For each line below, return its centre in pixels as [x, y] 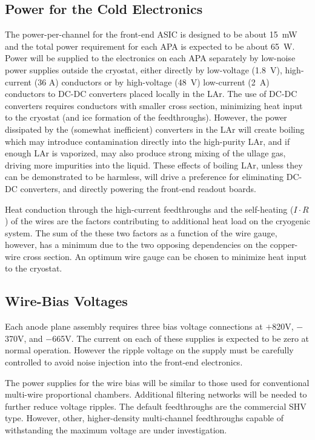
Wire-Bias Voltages [66, 301]
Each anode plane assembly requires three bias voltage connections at [134, 326]
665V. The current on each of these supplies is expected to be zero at [181, 338]
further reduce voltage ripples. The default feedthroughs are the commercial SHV [156, 406]
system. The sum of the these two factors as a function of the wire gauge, [141, 232]
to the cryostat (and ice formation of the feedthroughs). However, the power [146, 117]
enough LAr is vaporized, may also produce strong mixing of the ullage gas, [145, 153]
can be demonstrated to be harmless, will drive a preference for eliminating [144, 177]
